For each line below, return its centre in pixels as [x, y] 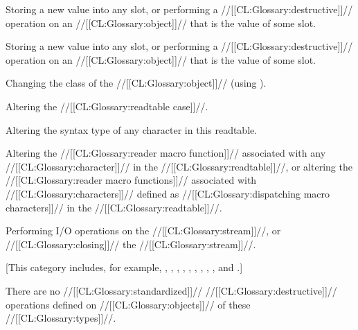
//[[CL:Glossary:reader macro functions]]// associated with [131, 180]
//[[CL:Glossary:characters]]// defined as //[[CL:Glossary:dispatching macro [168, 193]
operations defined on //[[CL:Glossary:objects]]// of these [128, 304]
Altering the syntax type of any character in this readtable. [132, 129]
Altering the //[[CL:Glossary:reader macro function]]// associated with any [166, 153]
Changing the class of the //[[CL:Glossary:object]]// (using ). [136, 83]
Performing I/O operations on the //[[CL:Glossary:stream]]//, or [143, 231]
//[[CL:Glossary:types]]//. [61, 318]
